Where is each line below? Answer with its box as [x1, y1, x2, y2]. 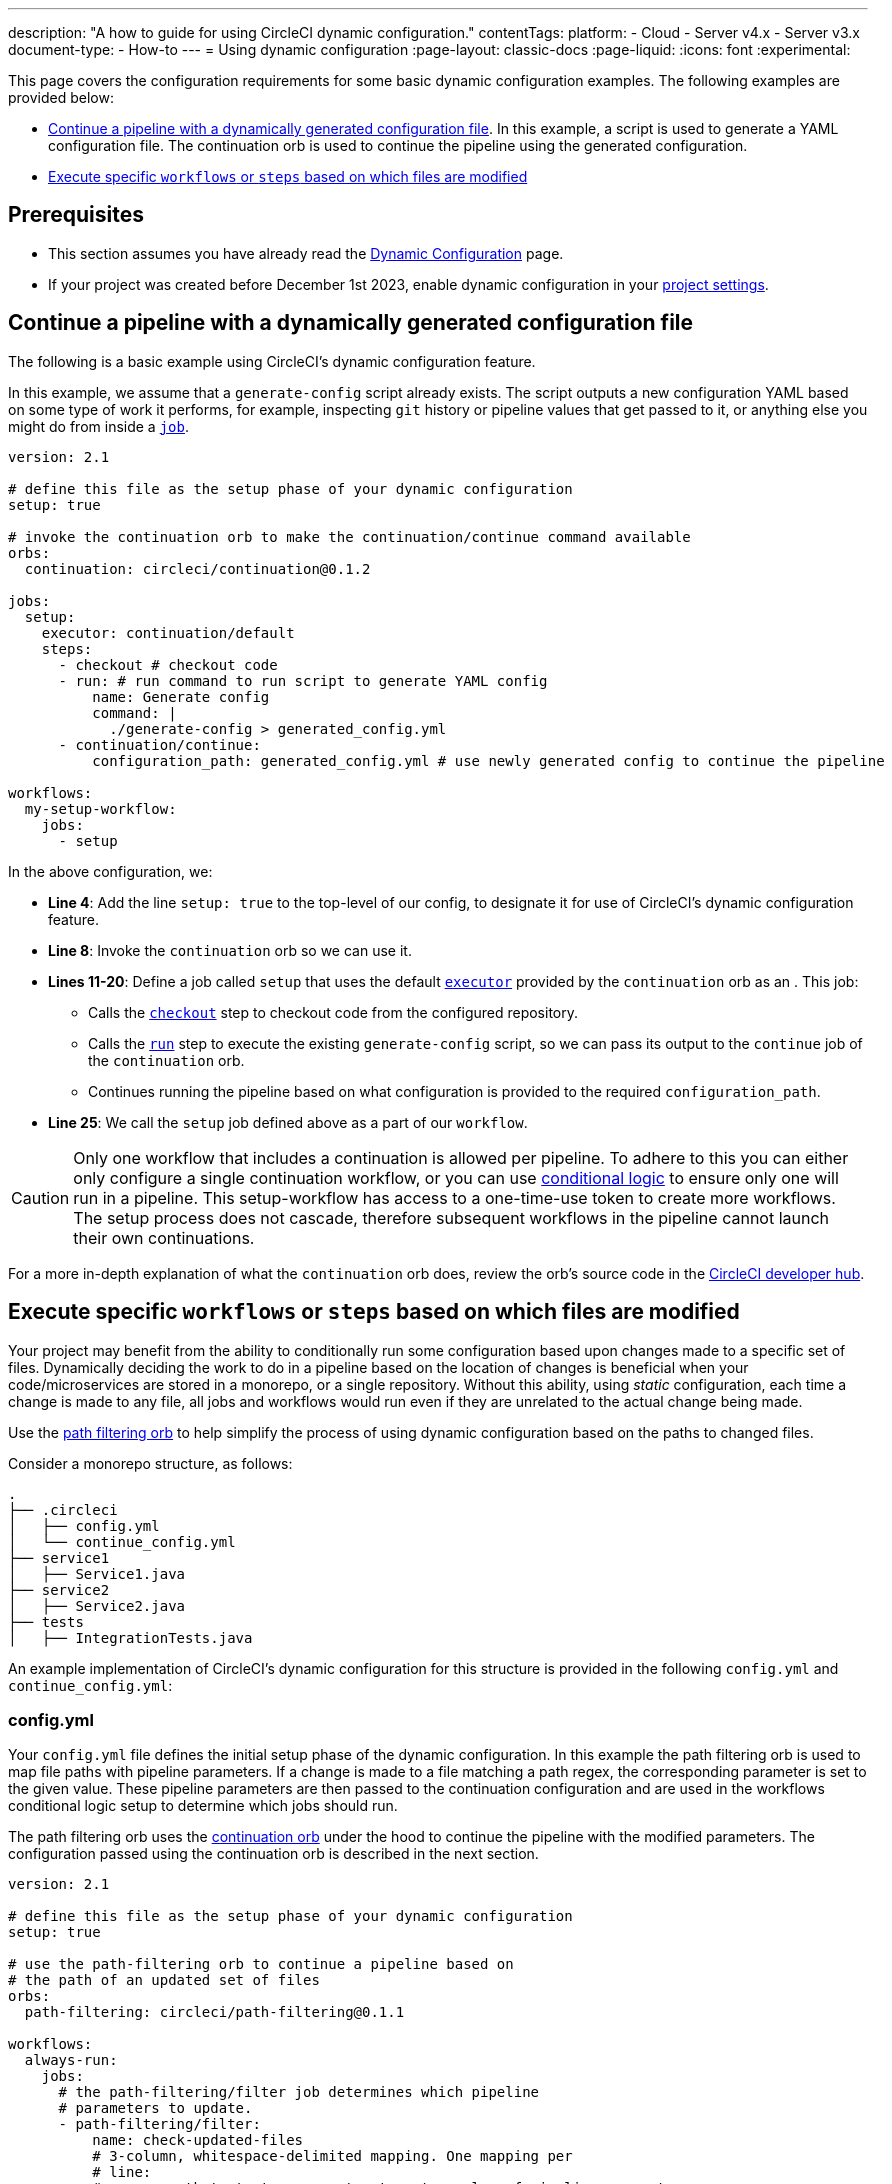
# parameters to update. [58, 2100, 253, 2117]
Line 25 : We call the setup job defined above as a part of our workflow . [48, 1113, 528, 1131]
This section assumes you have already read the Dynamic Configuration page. [48, 244, 564, 262]
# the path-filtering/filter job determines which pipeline [58, 2084, 540, 2101]
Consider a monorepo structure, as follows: [8, 1454, 293, 1472]
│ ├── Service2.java [8, 1597, 186, 1614]
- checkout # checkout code [58, 656, 278, 673]
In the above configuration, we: [8, 862, 213, 880]
